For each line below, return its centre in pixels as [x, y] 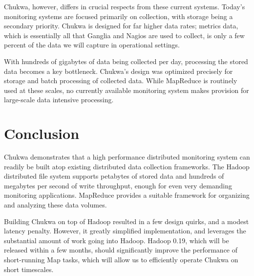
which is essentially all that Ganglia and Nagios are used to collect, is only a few [124, 35]
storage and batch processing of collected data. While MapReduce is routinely [121, 80]
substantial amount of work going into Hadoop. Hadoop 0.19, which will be [116, 240]
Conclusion [42, 133]
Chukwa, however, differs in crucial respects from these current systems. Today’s [125, 6]
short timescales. [29, 269]
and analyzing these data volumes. [55, 205]
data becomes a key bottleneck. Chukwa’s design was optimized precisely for [118, 71]
